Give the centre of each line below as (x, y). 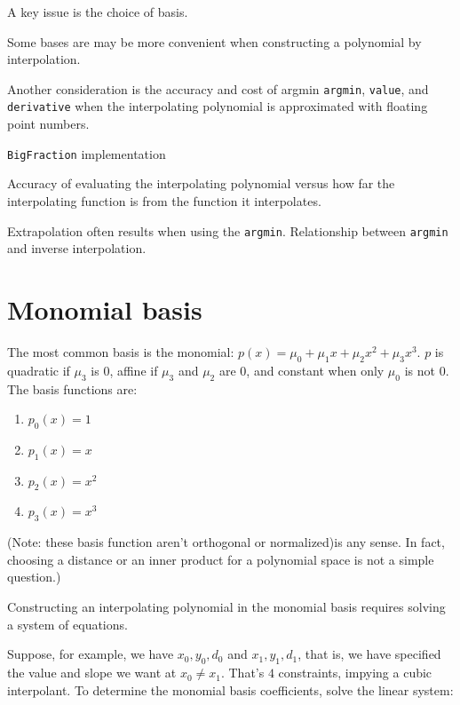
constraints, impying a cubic (355, 673)
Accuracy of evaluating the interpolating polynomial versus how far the (201, 183)
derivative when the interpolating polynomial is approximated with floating (218, 106)
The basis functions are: (72, 388)
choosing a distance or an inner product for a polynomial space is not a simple (221, 559)
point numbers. (48, 124)
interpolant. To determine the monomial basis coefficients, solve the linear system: (230, 689)
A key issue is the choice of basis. (98, 12)
